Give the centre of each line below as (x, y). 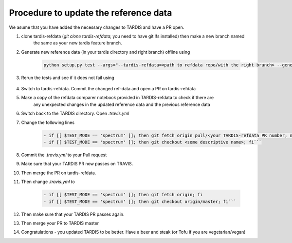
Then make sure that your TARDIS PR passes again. (73, 214)
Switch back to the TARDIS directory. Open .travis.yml (75, 113)
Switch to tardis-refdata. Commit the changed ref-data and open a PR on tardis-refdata (109, 89)
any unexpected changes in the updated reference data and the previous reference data (122, 104)
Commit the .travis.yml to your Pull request (64, 155)
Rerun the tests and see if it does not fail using (68, 78)
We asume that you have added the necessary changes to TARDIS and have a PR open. (97, 27)
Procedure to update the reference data (91, 13)
